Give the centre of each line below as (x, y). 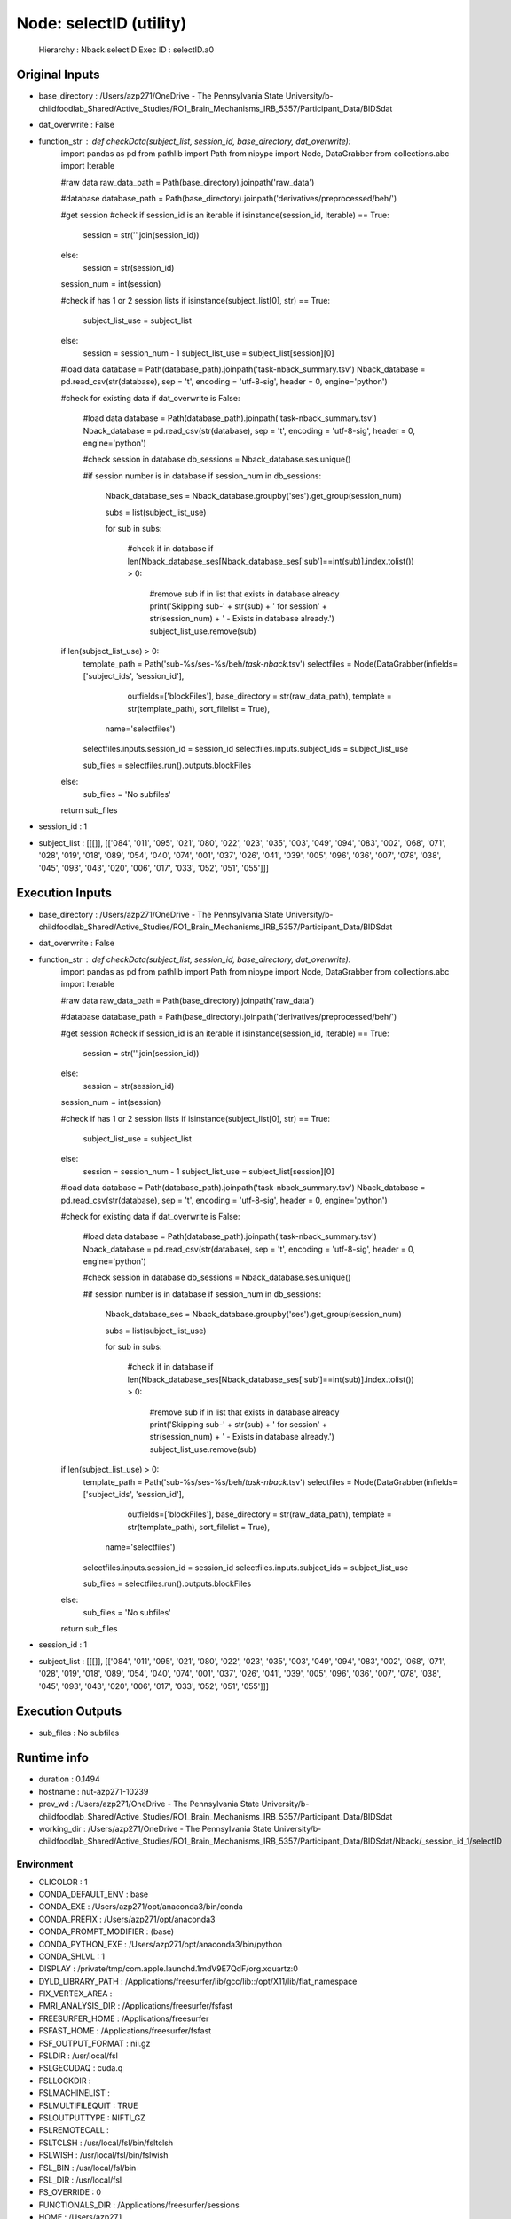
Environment (45, 1864)
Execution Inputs (64, 893)
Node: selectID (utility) (102, 23)
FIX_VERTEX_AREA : (75, 1994)
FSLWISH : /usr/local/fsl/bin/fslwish (103, 2155)
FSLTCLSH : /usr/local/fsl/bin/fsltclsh (106, 2143)
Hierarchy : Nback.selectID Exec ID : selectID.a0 (126, 50)
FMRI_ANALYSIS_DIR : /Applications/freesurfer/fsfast (136, 2006)
